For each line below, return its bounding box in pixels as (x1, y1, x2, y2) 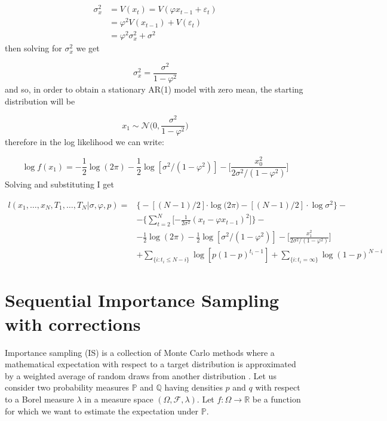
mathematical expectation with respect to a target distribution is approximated (5, 358, 296, 370)
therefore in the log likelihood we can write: (5, 136, 164, 148)
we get (76, 42, 100, 54)
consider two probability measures (5, 381, 130, 394)
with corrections (5, 311, 141, 336)
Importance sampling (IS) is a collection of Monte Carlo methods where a (5, 346, 275, 358)
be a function (252, 392, 301, 405)
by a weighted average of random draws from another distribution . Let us (5, 369, 277, 382)
